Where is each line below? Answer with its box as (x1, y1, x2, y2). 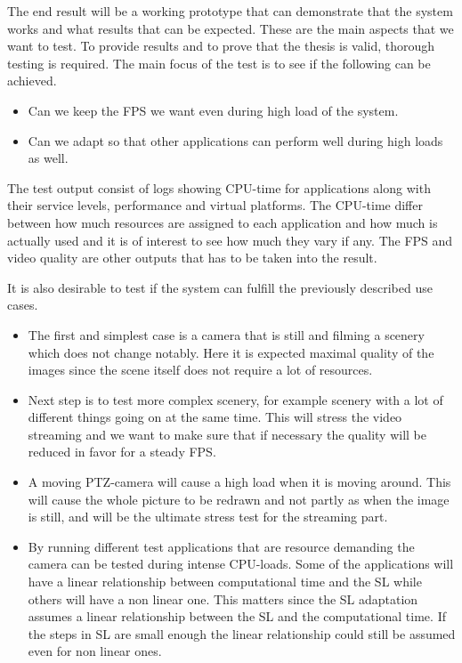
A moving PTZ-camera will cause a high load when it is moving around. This (28, 473, 451, 491)
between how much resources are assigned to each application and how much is (7, 213, 438, 231)
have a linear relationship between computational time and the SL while (28, 572, 422, 591)
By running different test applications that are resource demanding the (28, 537, 415, 555)
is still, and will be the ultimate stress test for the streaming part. (28, 507, 388, 526)
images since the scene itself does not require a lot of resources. (28, 360, 373, 379)
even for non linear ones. (28, 642, 162, 660)
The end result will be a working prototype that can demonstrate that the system (7, 2, 453, 20)
